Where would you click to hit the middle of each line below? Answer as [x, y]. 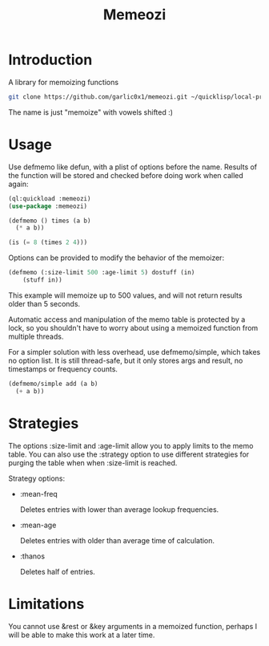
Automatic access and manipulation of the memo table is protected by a [127, 319]
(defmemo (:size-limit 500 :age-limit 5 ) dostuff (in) [102, 273]
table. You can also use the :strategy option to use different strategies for [129, 454]
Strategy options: [37, 478]
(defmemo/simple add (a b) [53, 384]
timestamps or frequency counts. [63, 369]
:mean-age [38, 525]
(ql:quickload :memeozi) [50, 198]
